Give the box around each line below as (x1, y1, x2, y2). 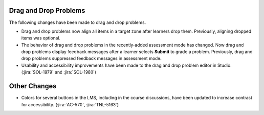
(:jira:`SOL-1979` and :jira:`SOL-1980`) (21, 69, 96, 75)
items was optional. (21, 35, 61, 41)
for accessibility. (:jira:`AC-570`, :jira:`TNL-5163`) (21, 101, 119, 107)
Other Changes (9, 82, 57, 90)
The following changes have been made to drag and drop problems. (9, 19, 146, 25)
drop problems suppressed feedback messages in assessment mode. (21, 56, 162, 61)
